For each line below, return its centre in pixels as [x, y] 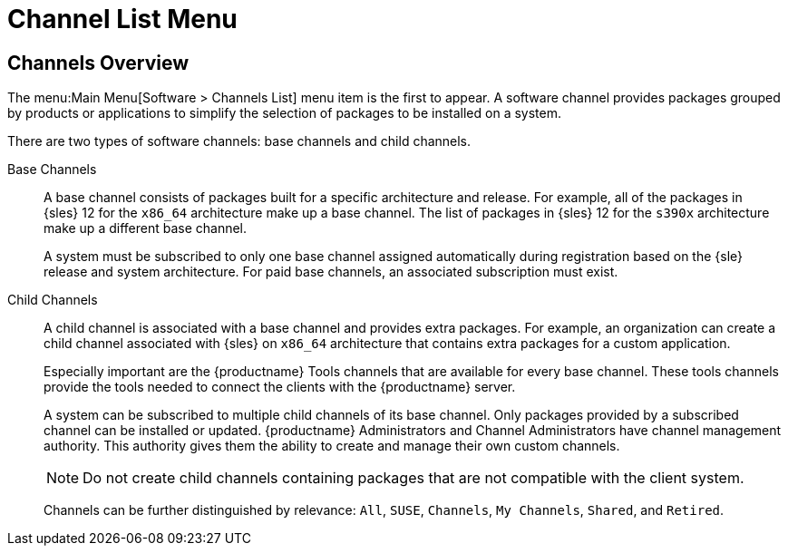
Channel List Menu [122, 19]
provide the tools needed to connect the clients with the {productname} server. [280, 387]
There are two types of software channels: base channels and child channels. [239, 141]
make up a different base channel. [146, 228]
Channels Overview [98, 63]
